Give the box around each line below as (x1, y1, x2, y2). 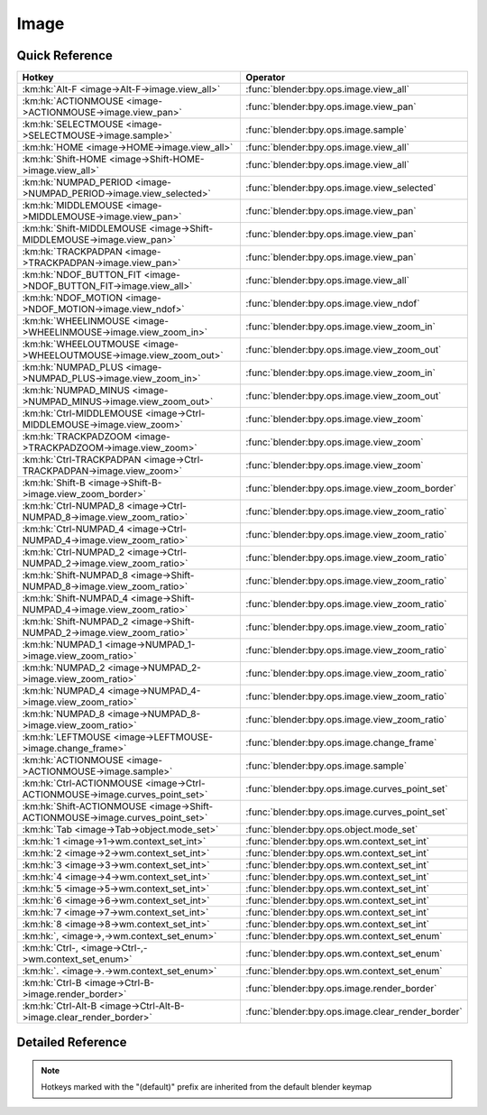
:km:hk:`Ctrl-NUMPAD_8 (22, 500, 125, 512)
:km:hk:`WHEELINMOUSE (22, 315, 131, 327)
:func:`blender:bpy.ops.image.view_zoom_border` (245, 483, 457, 495)
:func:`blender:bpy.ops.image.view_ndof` (245, 298, 420, 310)
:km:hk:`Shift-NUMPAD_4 (22, 592, 129, 604)
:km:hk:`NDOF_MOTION (22, 291, 124, 304)
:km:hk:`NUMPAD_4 (22, 685, 106, 697)
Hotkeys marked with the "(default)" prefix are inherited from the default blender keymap (41, 1082, 372, 1092)
